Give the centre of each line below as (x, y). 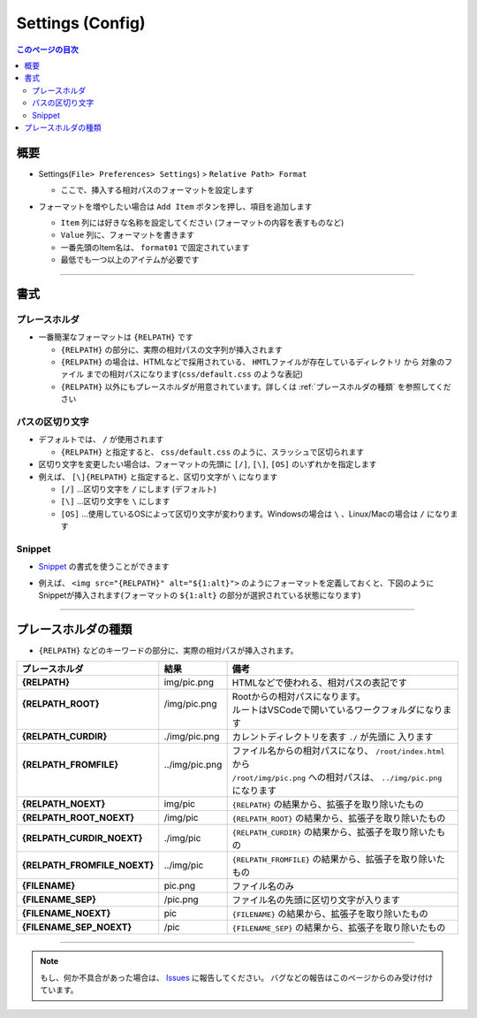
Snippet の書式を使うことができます (104, 567)
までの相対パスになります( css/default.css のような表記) (194, 374)
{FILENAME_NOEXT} (66, 914)
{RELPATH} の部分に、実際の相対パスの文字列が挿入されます (171, 349)
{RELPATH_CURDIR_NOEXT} (82, 838)
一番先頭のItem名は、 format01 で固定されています (155, 247)
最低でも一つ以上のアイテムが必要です (130, 260)
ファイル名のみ (263, 886)
